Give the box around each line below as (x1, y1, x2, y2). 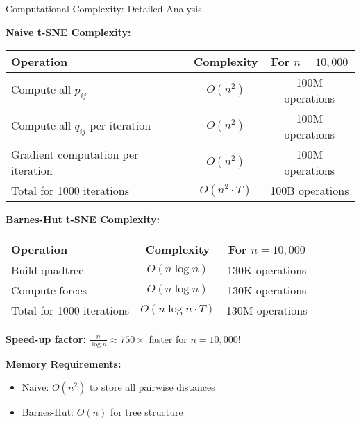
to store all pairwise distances (89, 380, 215, 394)
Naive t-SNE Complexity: (6, 24, 131, 39)
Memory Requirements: (6, 356, 121, 371)
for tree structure (110, 405, 183, 419)
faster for (149, 331, 187, 346)
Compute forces (11, 281, 87, 298)
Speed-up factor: (6, 331, 86, 346)
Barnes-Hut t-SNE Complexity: (6, 212, 160, 227)
